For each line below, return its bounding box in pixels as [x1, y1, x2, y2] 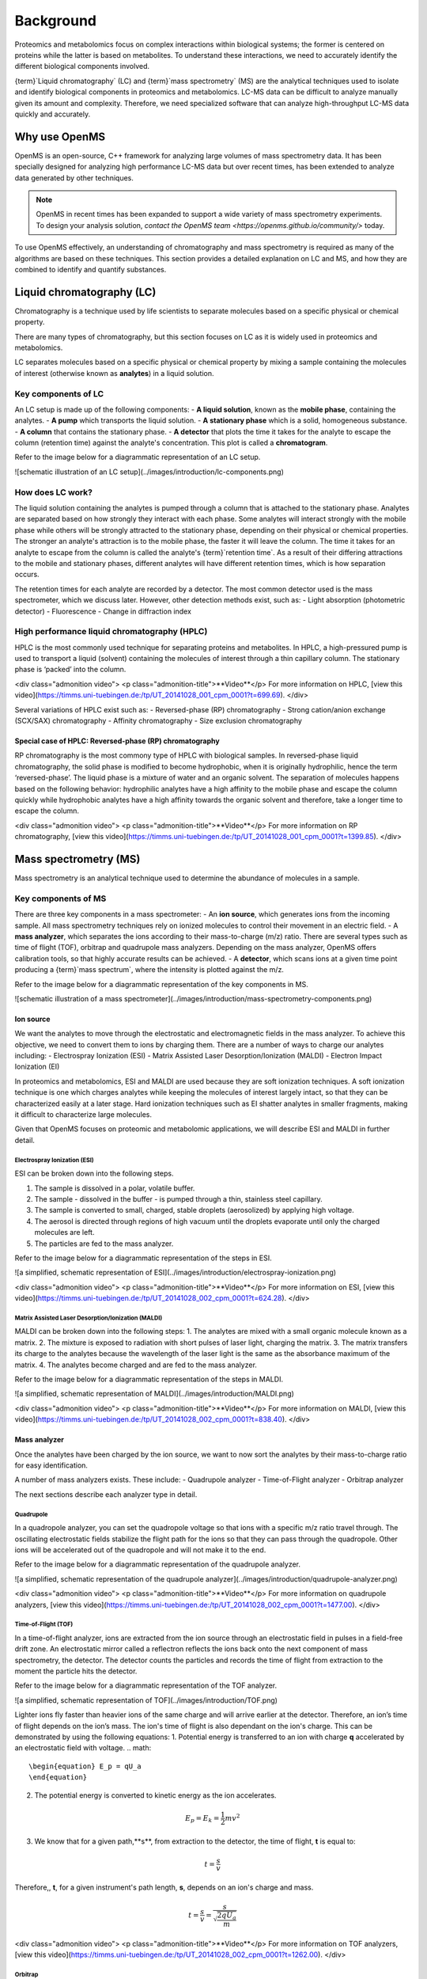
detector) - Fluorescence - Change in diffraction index [14, 606, 191, 616]
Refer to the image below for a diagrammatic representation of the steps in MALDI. [14, 1374, 284, 1385]
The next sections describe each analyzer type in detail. [14, 1489, 198, 1499]
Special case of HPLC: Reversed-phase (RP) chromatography [14, 736, 221, 746]
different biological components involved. [14, 62, 150, 71]
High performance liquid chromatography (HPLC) [14, 626, 208, 637]
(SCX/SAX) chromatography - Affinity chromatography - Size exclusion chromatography [14, 716, 302, 726]
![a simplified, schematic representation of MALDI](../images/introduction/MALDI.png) [14, 1389, 294, 1399]
